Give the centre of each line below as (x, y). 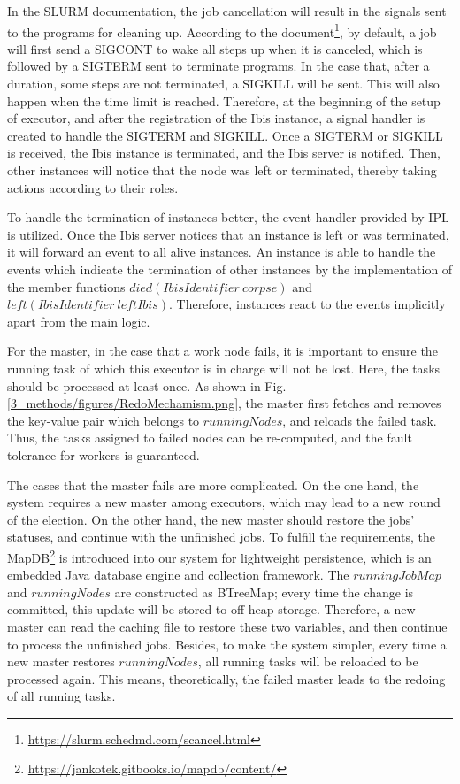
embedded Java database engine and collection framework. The (178, 575)
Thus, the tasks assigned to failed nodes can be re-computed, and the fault (210, 438)
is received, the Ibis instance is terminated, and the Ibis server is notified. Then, (224, 153)
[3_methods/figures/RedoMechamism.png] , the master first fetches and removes (224, 403)
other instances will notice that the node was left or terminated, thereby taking (222, 170)
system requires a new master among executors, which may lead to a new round (224, 502)
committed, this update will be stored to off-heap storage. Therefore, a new (211, 609)
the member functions (66, 286)
